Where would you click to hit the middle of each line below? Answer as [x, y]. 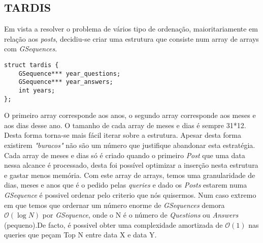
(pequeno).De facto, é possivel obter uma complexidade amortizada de [113, 224]
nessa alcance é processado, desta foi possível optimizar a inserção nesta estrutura [131, 165]
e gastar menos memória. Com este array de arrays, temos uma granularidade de [130, 175]
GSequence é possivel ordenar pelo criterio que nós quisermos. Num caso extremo [130, 195]
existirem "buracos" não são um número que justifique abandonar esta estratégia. [130, 145]
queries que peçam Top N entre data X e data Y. [80, 235]
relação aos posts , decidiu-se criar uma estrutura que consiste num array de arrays [131, 38]
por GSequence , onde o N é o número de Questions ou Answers [140, 215]
